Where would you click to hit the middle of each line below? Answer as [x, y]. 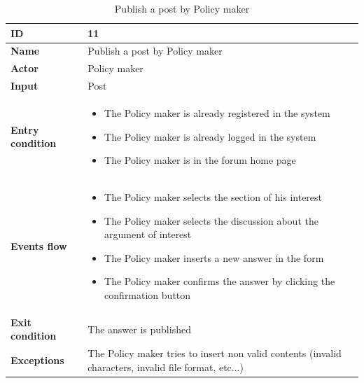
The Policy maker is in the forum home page [200, 160]
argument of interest [148, 234]
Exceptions [37, 360]
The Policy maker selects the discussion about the [211, 220]
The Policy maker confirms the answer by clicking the [220, 281]
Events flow [39, 245]
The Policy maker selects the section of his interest [213, 197]
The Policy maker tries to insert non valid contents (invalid [215, 353]
